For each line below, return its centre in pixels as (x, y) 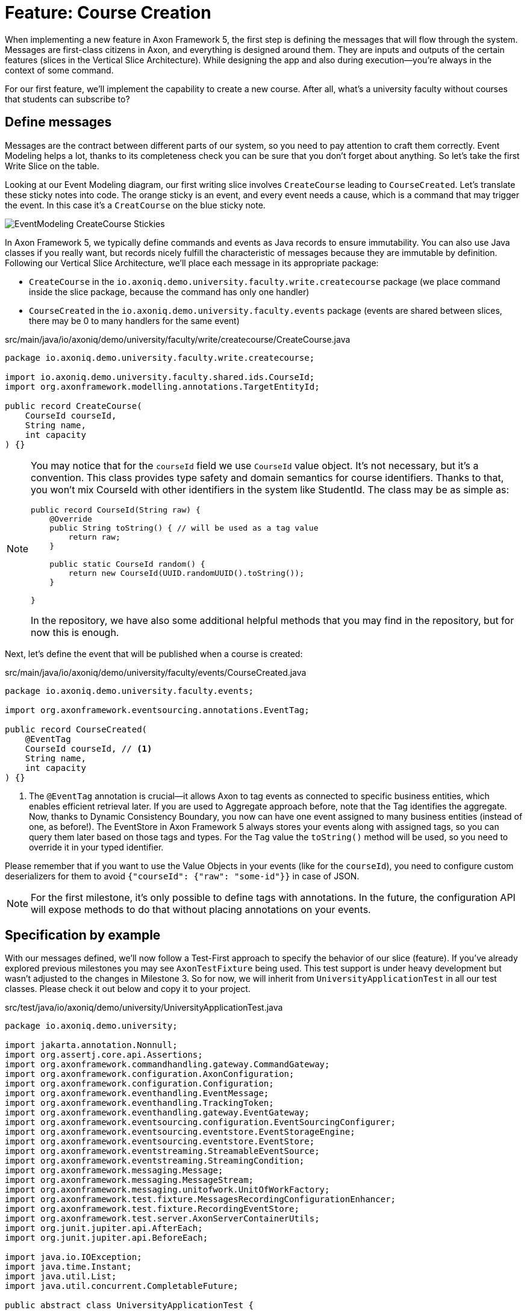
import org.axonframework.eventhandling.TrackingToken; (139, 1103)
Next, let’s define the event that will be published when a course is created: (154, 653)
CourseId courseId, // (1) (89, 748)
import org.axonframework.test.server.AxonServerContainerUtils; (162, 1219)
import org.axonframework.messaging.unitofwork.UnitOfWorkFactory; (167, 1190)
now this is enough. (75, 632)
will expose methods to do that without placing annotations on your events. (201, 909)
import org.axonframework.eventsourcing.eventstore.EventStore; (160, 1142)
